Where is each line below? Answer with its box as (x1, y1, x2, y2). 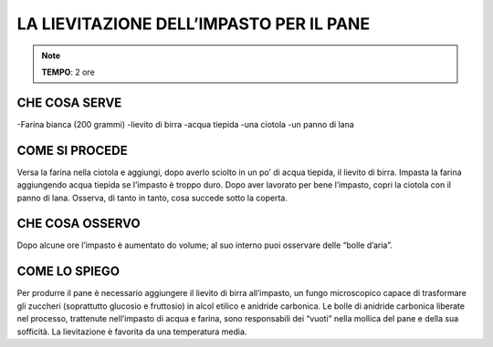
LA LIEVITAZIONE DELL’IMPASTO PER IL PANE (16, 14, 370, 34)
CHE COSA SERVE (16, 95, 122, 110)
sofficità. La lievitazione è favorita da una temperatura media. (16, 326, 247, 337)
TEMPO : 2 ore (41, 66, 95, 77)
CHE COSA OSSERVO (16, 216, 141, 231)
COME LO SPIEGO (16, 264, 121, 280)
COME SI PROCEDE (16, 142, 128, 158)
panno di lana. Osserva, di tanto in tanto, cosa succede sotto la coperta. (16, 192, 288, 203)
